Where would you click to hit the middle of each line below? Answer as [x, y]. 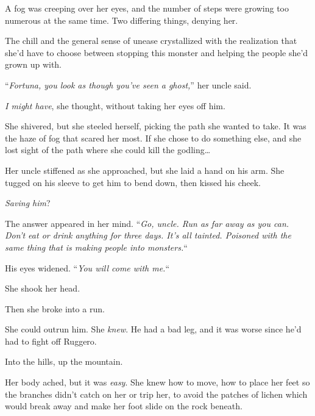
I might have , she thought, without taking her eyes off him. [115, 105]
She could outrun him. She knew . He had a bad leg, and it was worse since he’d [153, 329]
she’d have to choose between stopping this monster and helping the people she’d [157, 52]
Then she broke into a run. [55, 308]
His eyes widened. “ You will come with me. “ [87, 267]
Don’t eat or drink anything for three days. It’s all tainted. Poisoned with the [148, 235]
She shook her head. [43, 288]
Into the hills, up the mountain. [64, 361]
